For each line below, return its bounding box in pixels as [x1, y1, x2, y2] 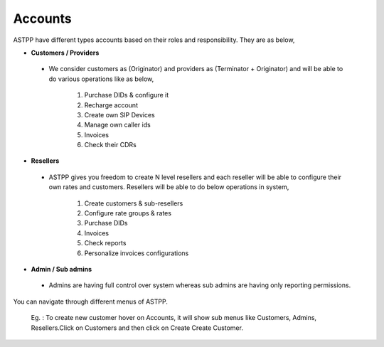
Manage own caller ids [84, 121, 151, 129]
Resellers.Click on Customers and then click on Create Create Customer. [31, 324, 243, 332]
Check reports [84, 239, 127, 247]
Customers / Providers [31, 48, 100, 57]
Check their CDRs [84, 141, 137, 149]
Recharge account [84, 100, 139, 110]
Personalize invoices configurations [84, 249, 189, 257]
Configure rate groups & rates [84, 209, 172, 218]
